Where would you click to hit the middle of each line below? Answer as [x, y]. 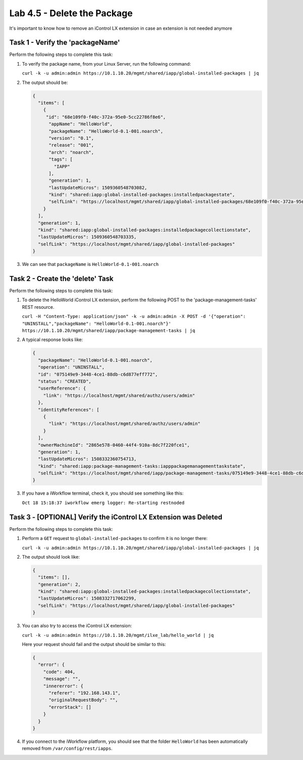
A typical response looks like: [53, 340]
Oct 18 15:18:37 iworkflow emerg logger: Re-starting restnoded [103, 503]
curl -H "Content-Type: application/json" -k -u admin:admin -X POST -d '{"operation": [134, 316]
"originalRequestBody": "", [83, 700]
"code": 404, [59, 672]
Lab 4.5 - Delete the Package [71, 13]
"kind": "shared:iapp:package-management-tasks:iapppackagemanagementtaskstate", [142, 466]
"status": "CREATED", [65, 381]
